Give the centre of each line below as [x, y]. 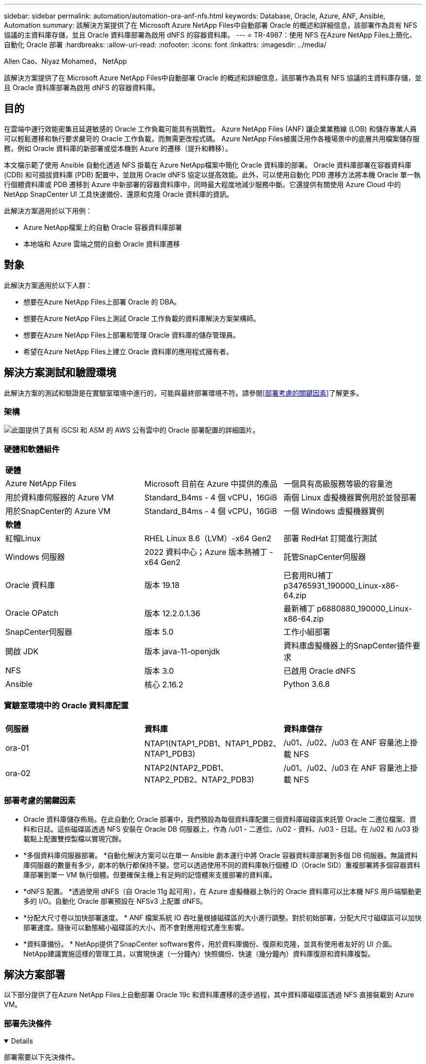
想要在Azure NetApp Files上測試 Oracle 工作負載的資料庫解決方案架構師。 [142, 318]
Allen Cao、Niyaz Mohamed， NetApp [65, 61]
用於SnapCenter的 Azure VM [58, 511]
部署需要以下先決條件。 [41, 1057]
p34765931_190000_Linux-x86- [341, 586]
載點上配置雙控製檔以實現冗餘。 [74, 838]
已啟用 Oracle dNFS [319, 671]
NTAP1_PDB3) [170, 753]
